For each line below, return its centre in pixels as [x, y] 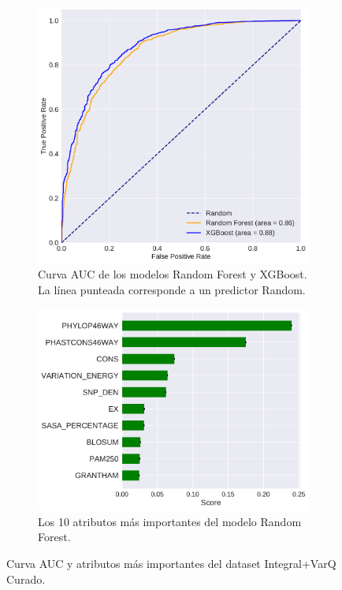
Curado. [26, 579]
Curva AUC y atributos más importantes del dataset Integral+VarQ [171, 564]
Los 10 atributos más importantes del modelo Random [170, 521]
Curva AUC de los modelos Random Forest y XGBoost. [173, 274]
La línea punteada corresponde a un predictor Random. [172, 290]
